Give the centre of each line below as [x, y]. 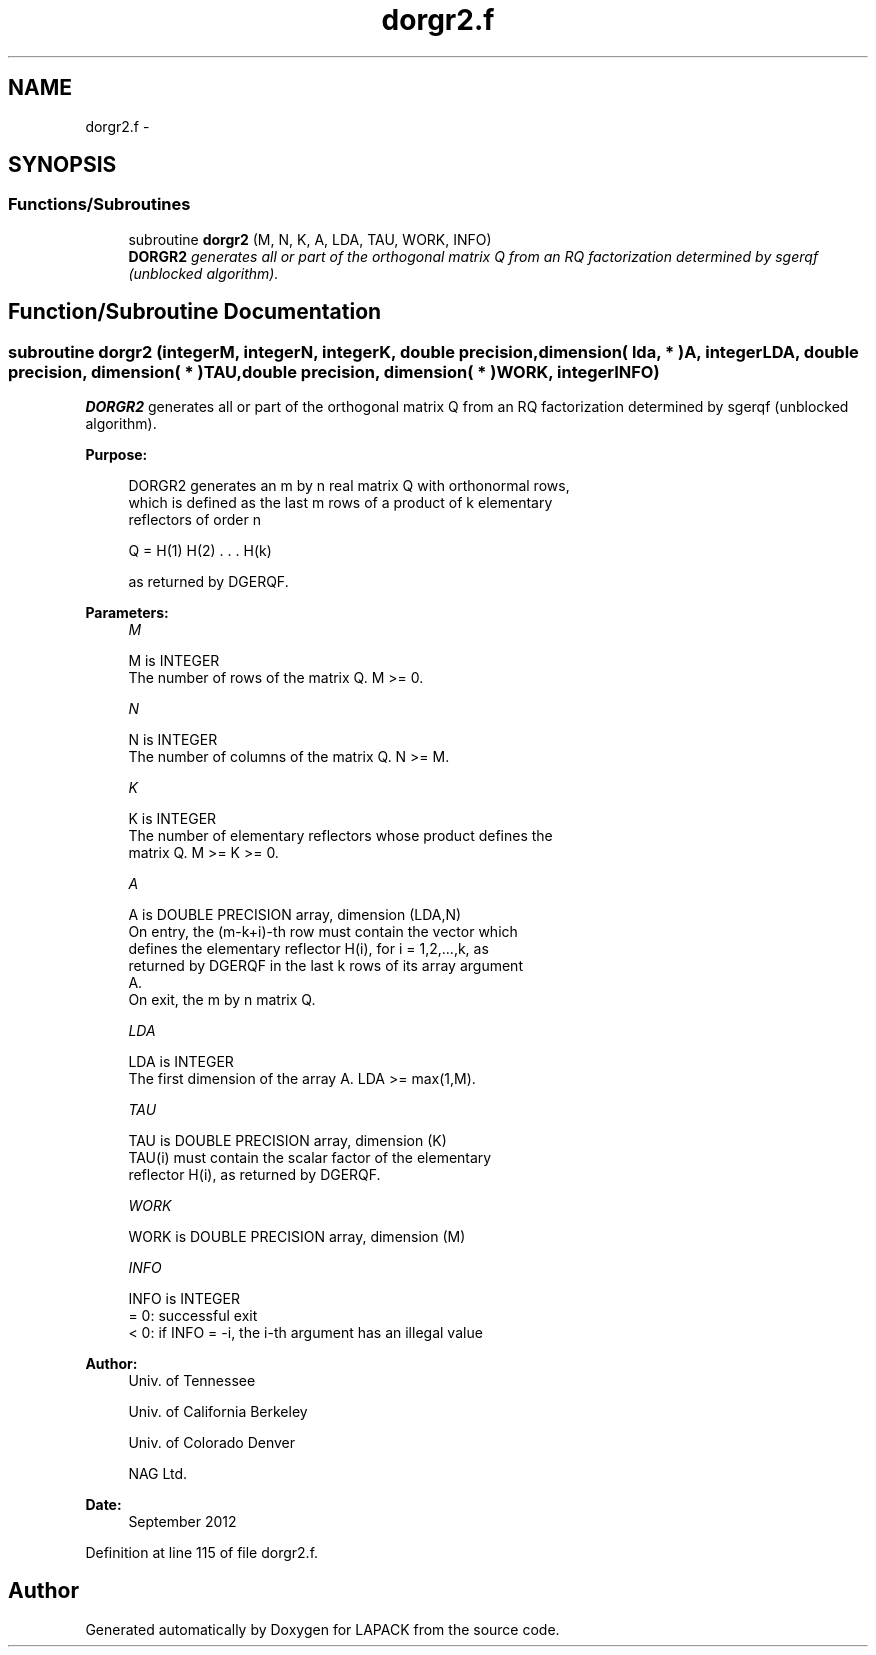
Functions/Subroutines [99, 204]
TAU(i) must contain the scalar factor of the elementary [310, 1158]
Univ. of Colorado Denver [212, 1443]
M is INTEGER [174, 661]
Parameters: [127, 613]
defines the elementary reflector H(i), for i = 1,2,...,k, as [308, 949]
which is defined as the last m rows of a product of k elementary [340, 503]
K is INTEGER [172, 819]
